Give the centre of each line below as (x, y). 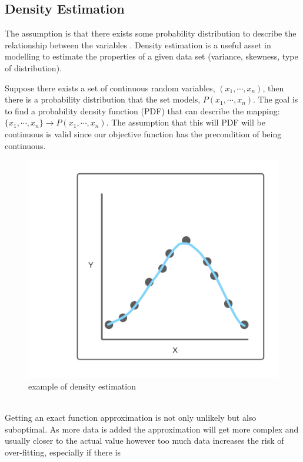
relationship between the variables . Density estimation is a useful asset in (138, 44)
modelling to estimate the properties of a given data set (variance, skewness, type (151, 56)
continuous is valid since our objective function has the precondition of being (143, 133)
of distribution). (33, 67)
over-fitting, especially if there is (63, 452)
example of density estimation (82, 386)
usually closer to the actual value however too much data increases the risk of (144, 440)
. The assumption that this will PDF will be (186, 122)
